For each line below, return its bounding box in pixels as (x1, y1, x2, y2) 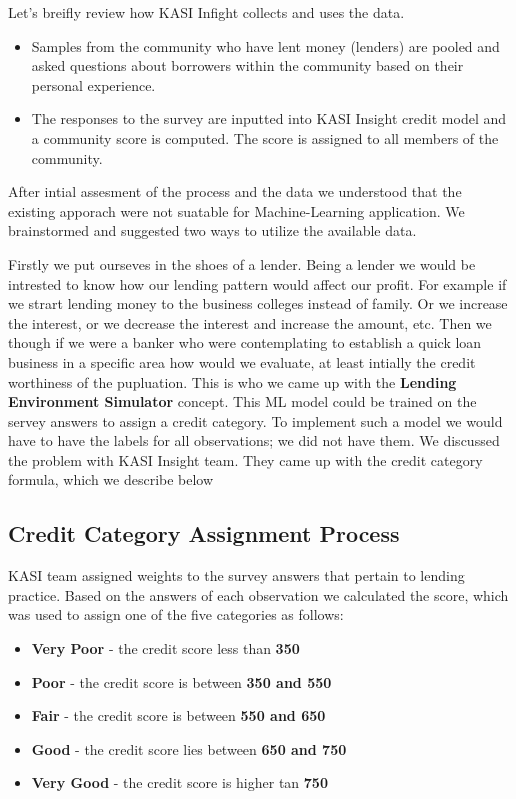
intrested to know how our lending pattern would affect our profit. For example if (8, 273, 507, 294)
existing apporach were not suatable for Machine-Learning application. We (8, 200, 465, 221)
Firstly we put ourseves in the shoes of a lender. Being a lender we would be (8, 253, 476, 274)
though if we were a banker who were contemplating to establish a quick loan (8, 332, 482, 353)
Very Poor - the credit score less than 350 (31, 638, 300, 659)
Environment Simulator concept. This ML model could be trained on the (8, 391, 477, 412)
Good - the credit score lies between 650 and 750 (31, 738, 347, 759)
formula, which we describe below (8, 469, 214, 490)
